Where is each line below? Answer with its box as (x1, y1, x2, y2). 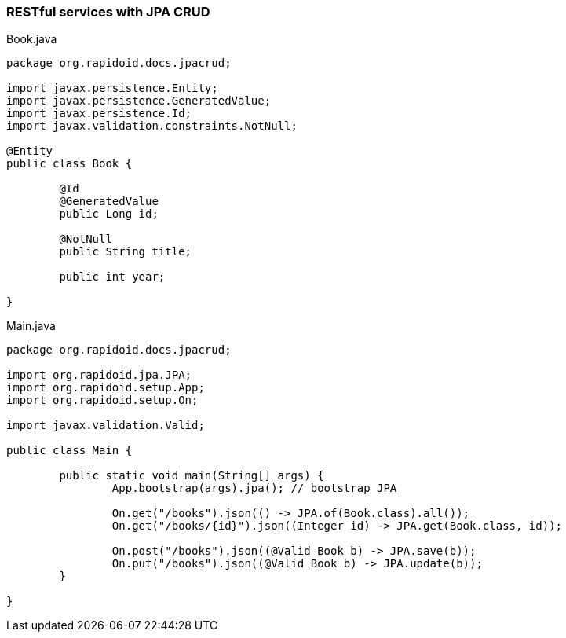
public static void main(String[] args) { (59, 469, 324, 482)
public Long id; (59, 207, 159, 221)
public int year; (59, 270, 166, 284)
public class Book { (6, 157, 133, 170)
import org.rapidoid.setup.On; (6, 394, 199, 407)
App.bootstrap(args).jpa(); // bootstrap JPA (111, 482, 397, 495)
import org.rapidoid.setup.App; (6, 381, 205, 394)
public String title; (59, 245, 192, 258)
